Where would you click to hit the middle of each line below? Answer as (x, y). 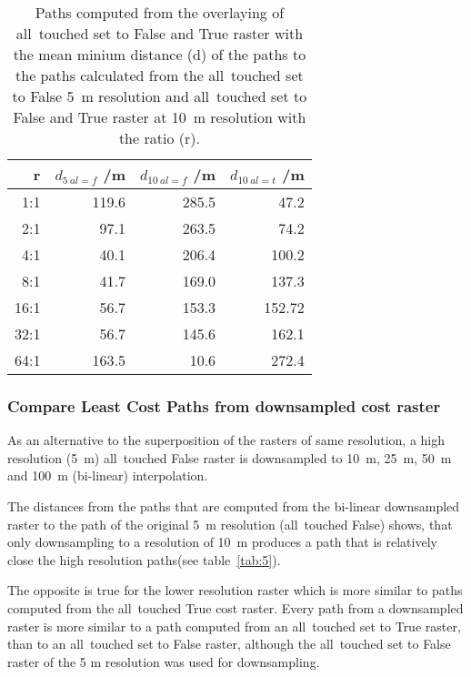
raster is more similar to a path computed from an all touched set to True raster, (234, 626)
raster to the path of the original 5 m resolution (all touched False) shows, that (230, 524)
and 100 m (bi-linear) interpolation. (108, 475)
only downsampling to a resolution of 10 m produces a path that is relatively (222, 542)
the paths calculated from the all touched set (160, 75)
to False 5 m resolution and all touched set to (160, 96)
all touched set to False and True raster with (160, 33)
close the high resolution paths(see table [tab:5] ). (144, 559)
